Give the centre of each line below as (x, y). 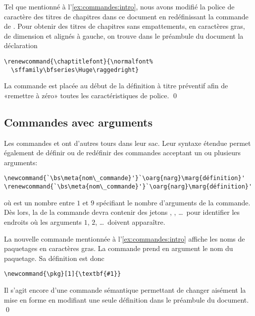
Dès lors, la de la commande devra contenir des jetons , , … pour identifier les (122, 212)
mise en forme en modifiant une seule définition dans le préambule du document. (127, 299)
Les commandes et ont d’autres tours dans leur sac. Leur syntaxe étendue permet (127, 143)
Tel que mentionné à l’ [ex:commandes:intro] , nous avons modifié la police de (119, 6)
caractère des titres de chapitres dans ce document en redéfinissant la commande (126, 16)
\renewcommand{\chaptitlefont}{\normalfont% (78, 61)
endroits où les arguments (43, 221)
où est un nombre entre (39, 202)
